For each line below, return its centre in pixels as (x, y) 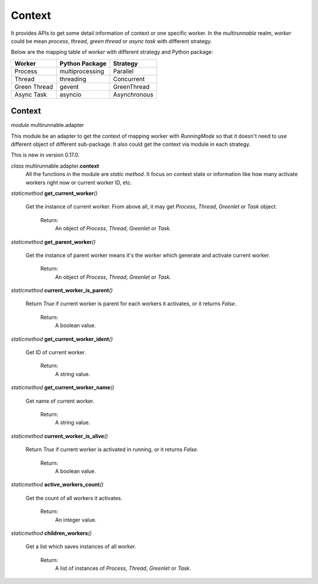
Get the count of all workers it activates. (74, 498)
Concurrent (129, 79)
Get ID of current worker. (56, 353)
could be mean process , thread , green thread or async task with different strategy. (111, 41)
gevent (69, 87)
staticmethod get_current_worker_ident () (62, 339)
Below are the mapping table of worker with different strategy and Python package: (112, 52)
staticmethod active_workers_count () (57, 485)
